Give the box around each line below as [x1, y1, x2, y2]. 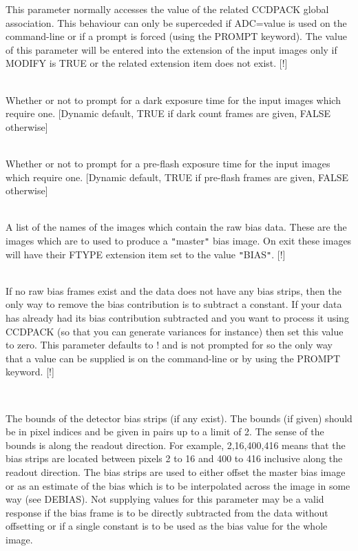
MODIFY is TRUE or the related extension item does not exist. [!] [6, 56, 288, 70]
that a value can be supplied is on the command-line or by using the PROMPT [6, 351, 341, 365]
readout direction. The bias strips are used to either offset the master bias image [6, 464, 346, 479]
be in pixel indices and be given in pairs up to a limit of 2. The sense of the [6, 424, 324, 439]
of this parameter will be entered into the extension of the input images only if [6, 42, 337, 56]
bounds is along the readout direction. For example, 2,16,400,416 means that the [6, 437, 346, 452]
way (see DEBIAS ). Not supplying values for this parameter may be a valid [6, 492, 324, 506]
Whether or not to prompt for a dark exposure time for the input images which [6, 92, 341, 107]
